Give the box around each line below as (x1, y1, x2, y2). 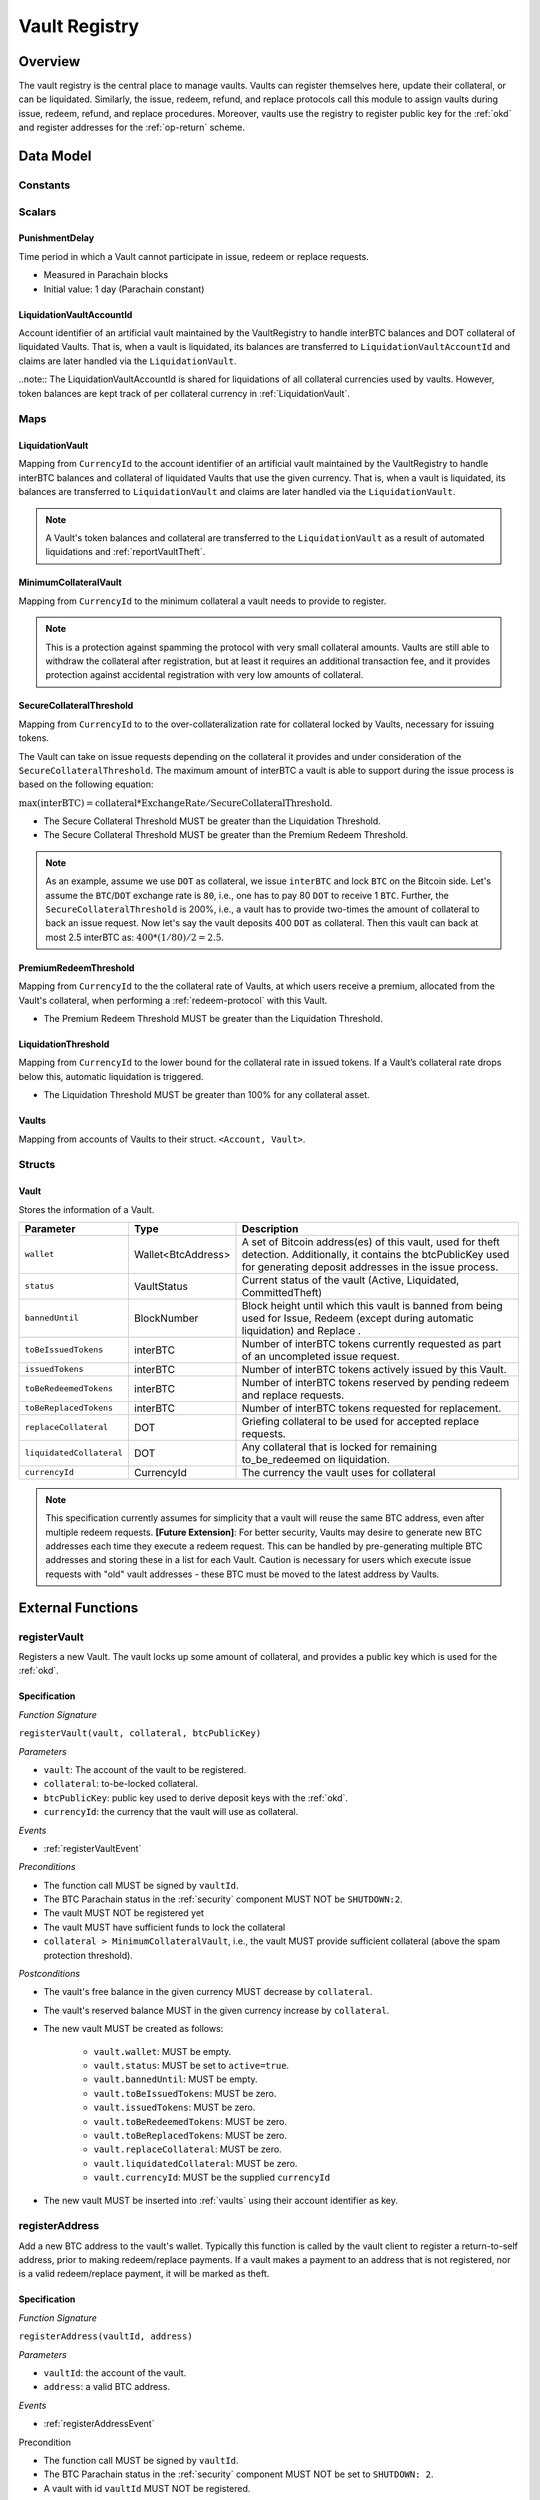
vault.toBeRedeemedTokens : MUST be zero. (93, 2115, 288, 2127)
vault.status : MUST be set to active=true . (93, 2060, 290, 2071)
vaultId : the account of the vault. (43, 2367, 187, 2379)
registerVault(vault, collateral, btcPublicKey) (18, 1728, 262, 1739)
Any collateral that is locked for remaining (241, 1440, 437, 1454)
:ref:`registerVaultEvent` (43, 1842, 142, 1854)
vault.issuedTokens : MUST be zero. (93, 2101, 256, 2114)
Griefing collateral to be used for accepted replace (241, 1414, 480, 1428)
